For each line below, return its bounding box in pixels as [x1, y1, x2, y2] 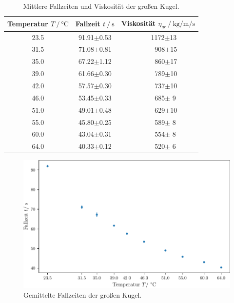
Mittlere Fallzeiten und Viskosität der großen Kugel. [23, 1, 179, 11]
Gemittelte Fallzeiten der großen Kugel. [23, 289, 142, 300]
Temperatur [7, 19, 48, 29]
